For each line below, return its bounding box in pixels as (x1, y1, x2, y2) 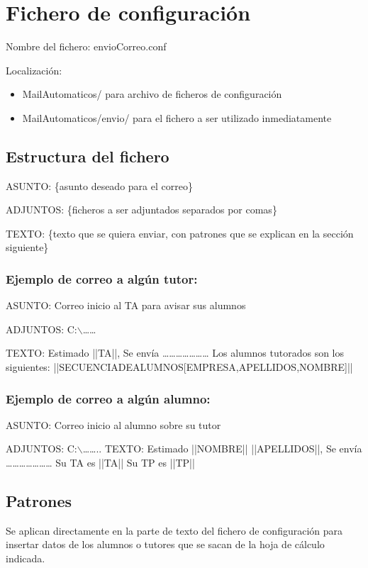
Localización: (6, 62, 62, 77)
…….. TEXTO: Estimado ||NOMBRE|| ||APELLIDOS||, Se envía (82, 441, 362, 456)
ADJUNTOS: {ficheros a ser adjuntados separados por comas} (6, 202, 277, 217)
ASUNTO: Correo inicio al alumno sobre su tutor (6, 417, 221, 432)
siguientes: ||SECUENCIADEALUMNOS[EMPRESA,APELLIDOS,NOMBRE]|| (6, 360, 353, 374)
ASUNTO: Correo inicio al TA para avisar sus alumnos (6, 298, 246, 313)
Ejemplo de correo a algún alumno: (6, 389, 211, 407)
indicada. (6, 551, 45, 566)
